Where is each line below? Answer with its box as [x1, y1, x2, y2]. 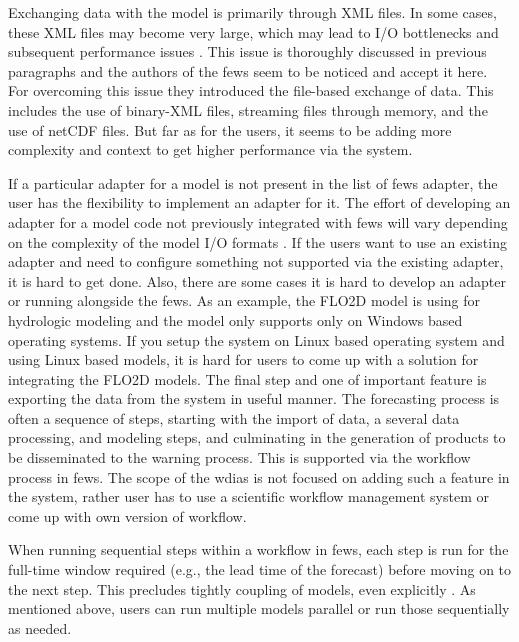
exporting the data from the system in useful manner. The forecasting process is [8, 388, 500, 409]
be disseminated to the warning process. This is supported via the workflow [8, 447, 471, 468]
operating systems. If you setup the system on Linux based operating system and [8, 329, 505, 350]
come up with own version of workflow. [8, 505, 247, 526]
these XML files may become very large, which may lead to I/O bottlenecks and [8, 21, 499, 42]
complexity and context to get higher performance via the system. [8, 139, 413, 160]
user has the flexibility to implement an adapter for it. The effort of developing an [8, 192, 511, 213]
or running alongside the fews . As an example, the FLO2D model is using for [8, 290, 481, 311]
